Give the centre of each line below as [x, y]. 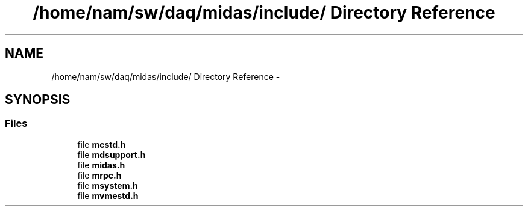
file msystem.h [108, 185]
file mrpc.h [99, 175]
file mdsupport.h [112, 154]
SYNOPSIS [38, 100]
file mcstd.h [102, 144]
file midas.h [101, 165]
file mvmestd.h [108, 195]
